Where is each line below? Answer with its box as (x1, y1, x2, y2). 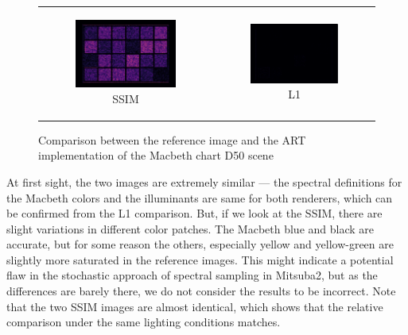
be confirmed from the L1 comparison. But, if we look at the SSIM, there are (6, 205, 383, 221)
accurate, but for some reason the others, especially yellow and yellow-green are (6, 236, 394, 252)
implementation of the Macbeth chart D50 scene (38, 147, 274, 164)
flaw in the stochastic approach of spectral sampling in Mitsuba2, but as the (6, 267, 378, 283)
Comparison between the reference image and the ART (38, 131, 306, 148)
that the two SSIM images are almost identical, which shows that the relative (6, 298, 383, 314)
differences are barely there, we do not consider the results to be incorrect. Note (6, 283, 396, 299)
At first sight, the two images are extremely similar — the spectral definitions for (6, 173, 402, 190)
